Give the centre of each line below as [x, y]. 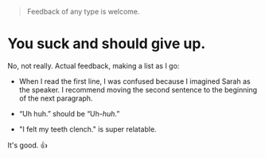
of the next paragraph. [56, 98]
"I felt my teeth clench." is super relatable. [88, 129]
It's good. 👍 [27, 145]
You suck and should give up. [107, 44]
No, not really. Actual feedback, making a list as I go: [94, 65]
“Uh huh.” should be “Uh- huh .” [69, 113]
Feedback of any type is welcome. [83, 12]
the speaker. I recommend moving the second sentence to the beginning [138, 89]
